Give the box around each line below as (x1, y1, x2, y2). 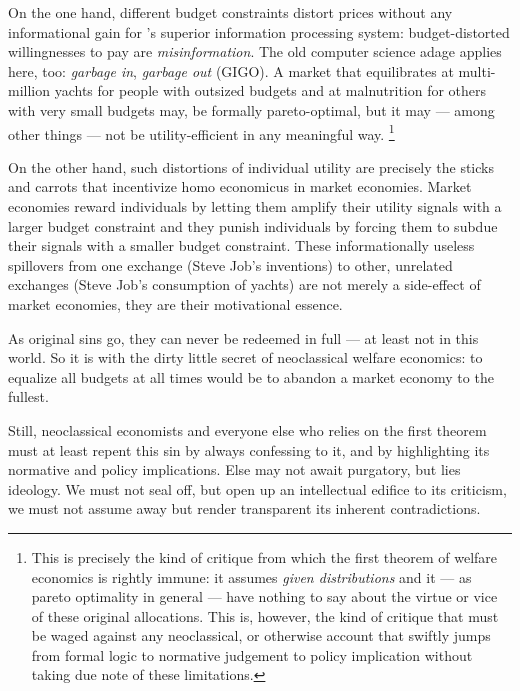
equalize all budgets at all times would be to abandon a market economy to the (8, 366, 494, 387)
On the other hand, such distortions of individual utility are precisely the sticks (8, 156, 494, 177)
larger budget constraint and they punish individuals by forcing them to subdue (8, 215, 498, 236)
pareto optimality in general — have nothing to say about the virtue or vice (31, 586, 498, 607)
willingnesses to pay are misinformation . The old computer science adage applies (8, 41, 502, 62)
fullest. (8, 386, 49, 407)
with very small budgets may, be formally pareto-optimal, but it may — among (8, 99, 495, 120)
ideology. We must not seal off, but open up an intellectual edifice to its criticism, (8, 478, 507, 499)
